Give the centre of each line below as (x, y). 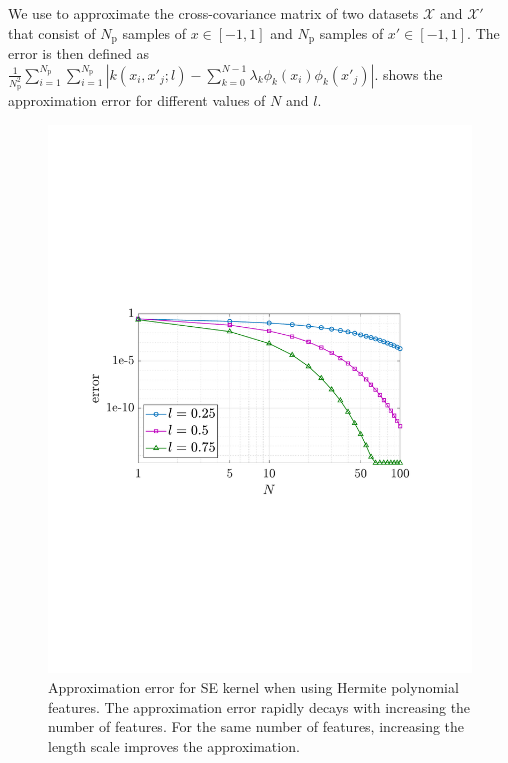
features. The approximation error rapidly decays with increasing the (259, 706)
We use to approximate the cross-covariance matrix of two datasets (213, 13)
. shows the (408, 73)
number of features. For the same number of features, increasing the (256, 726)
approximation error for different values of (137, 99)
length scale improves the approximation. (174, 745)
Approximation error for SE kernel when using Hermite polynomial (253, 687)
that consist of (52, 32)
